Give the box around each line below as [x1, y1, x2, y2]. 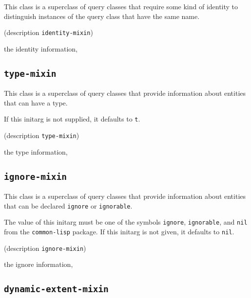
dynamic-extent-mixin [4, 284, 109, 295]
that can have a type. [4, 97, 68, 107]
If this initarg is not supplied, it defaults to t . [4, 114, 140, 124]
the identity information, [4, 43, 77, 53]
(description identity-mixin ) [4, 27, 93, 37]
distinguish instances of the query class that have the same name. [4, 11, 200, 21]
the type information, [4, 146, 68, 157]
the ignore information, [4, 259, 73, 269]
